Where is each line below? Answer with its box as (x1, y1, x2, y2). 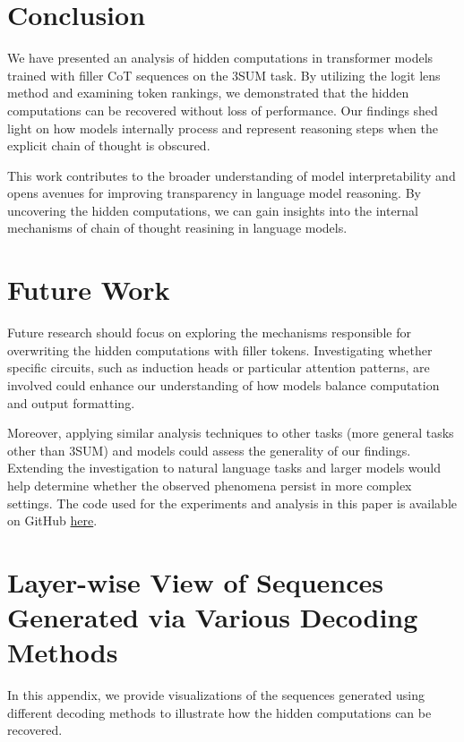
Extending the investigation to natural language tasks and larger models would (7, 458, 442, 477)
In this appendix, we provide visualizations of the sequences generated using (7, 686, 425, 704)
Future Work (7, 271, 170, 308)
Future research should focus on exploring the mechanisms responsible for (7, 323, 411, 342)
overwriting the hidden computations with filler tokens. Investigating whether (7, 340, 433, 359)
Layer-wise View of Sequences (7, 563, 384, 600)
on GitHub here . (7, 511, 98, 530)
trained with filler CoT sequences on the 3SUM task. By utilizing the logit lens (7, 65, 441, 84)
